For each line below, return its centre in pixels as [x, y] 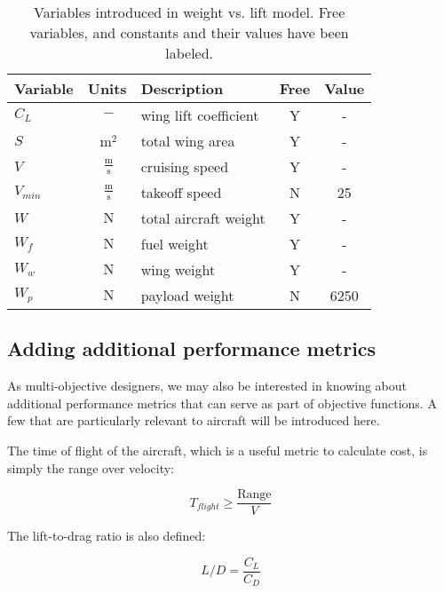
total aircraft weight [203, 218]
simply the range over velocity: [91, 467]
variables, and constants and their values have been [189, 32]
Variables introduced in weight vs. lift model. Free [189, 12]
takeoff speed [181, 192]
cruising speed [185, 166]
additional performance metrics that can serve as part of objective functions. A [222, 403]
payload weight [187, 295]
